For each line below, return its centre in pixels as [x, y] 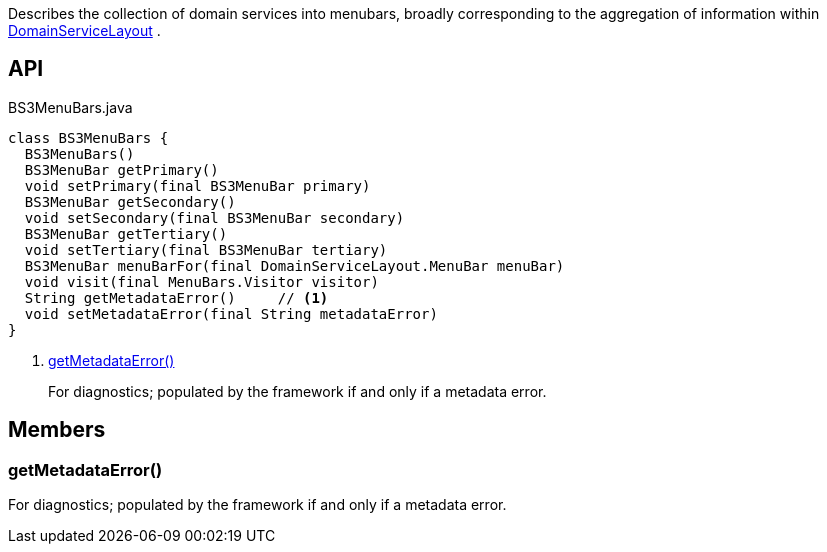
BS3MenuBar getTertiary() [126, 233]
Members [57, 430]
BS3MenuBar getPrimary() [121, 169]
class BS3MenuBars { [88, 137]
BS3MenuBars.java [70, 107]
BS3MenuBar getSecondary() [130, 201]
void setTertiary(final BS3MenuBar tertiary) [206, 249]
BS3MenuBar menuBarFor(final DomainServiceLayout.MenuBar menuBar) [294, 265]
